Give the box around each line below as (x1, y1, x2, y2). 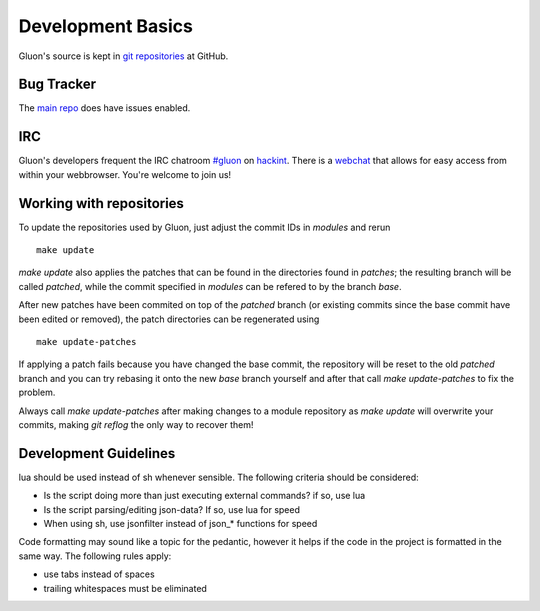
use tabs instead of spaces (43, 568, 155, 580)
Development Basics (18, 15, 194, 37)
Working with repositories (18, 195, 185, 212)
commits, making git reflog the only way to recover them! (18, 418, 254, 430)
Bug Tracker (18, 76, 97, 93)
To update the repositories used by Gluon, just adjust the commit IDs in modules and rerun (18, 221, 391, 233)
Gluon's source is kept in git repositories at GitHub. (18, 50, 229, 62)
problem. (18, 386, 56, 399)
